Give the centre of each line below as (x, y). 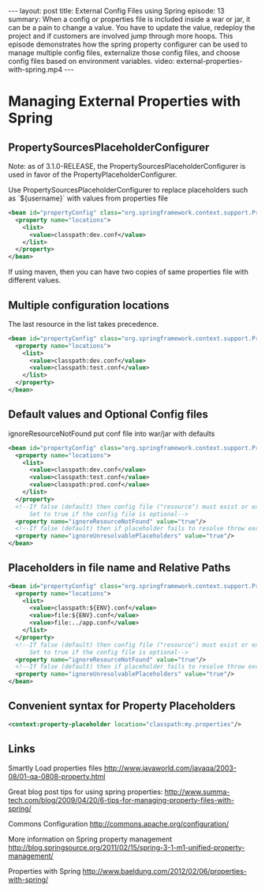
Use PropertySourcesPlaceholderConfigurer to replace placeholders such (128, 190)
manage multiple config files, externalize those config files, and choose (124, 52)
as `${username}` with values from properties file (88, 198)
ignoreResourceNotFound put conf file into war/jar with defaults (112, 433)
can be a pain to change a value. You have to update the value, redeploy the (132, 28)
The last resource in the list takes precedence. (84, 324)
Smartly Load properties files (55, 768)
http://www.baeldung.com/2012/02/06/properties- (164, 871)
